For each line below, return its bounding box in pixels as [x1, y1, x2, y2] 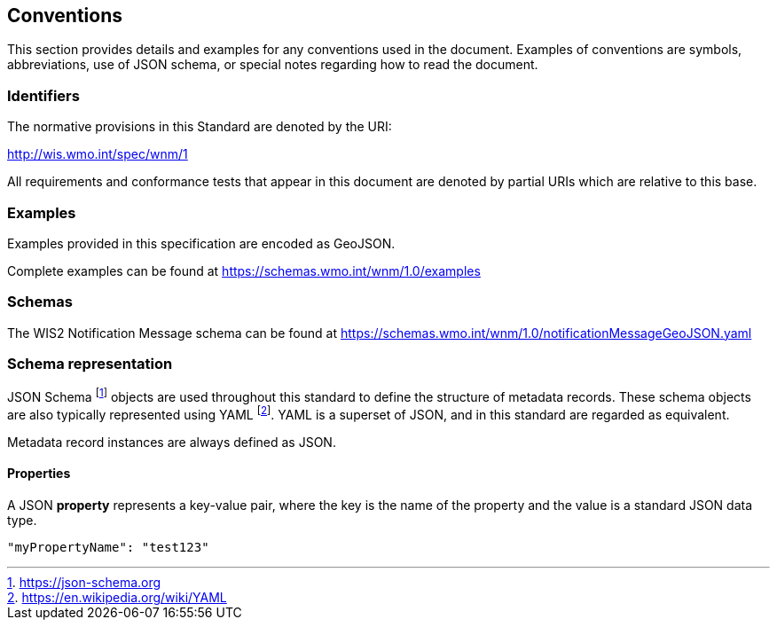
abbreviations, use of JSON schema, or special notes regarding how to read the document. [7, 57, 538, 73]
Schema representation [7, 355, 173, 373]
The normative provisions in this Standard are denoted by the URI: [7, 119, 392, 135]
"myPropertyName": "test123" [7, 539, 209, 554]
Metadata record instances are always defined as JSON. [7, 434, 336, 450]
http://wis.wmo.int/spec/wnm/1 [7, 146, 188, 162]
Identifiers [7, 86, 80, 105]
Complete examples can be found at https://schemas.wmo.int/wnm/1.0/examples [7, 263, 481, 278]
